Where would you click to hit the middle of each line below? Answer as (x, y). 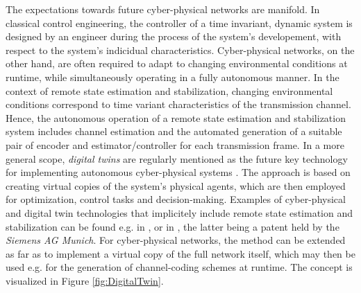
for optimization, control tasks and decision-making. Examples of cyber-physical (176, 199)
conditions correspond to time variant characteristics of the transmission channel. (178, 104)
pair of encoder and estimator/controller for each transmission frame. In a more (175, 144)
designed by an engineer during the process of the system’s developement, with (174, 36)
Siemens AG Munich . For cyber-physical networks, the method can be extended (176, 240)
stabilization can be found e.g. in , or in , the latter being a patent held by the (173, 226)
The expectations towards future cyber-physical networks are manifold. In (163, 9)
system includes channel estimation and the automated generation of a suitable (174, 131)
